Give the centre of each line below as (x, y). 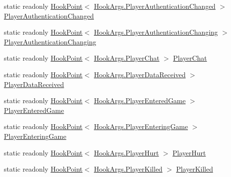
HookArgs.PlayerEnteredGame (140, 100)
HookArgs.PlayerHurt (126, 152)
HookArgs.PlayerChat (127, 58)
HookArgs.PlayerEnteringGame (141, 126)
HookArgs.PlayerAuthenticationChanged (155, 6)
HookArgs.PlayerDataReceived (140, 74)
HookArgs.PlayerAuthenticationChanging (156, 32)
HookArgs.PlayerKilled (128, 169)
